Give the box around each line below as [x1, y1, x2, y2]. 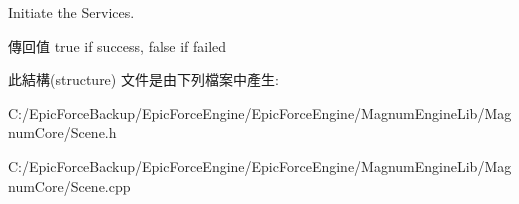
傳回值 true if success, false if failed [8, 35, 227, 56]
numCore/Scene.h [8, 122, 117, 143]
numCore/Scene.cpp [8, 175, 131, 196]
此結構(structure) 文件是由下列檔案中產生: [8, 69, 279, 90]
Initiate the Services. [8, 2, 135, 22]
